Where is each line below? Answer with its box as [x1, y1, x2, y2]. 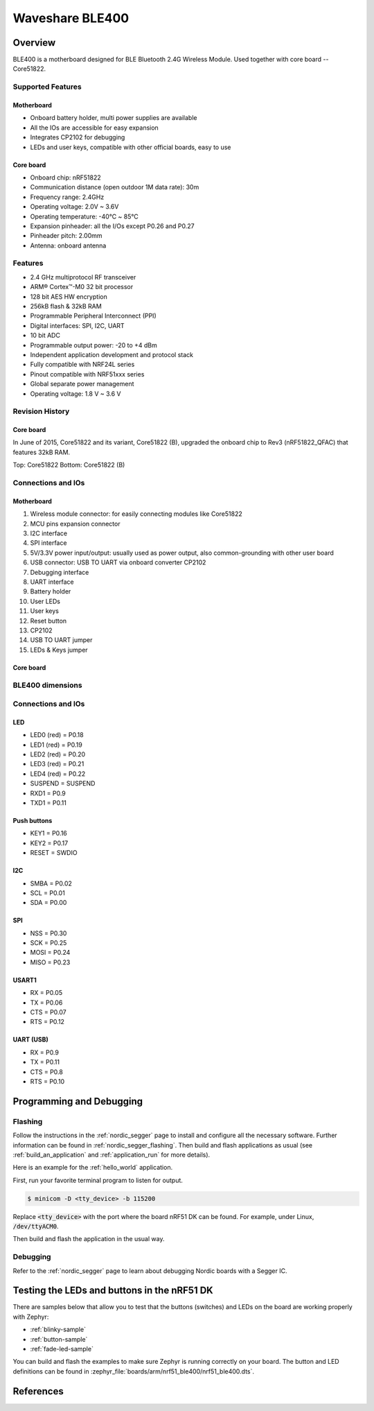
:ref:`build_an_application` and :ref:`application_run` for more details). [12, 1150, 211, 1159]
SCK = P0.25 [30, 939, 67, 947]
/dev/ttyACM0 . [12, 1222, 59, 1231]
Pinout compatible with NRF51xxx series [30, 370, 145, 378]
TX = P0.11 [30, 1058, 60, 1066]
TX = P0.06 [30, 998, 63, 1007]
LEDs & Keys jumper [30, 646, 88, 654]
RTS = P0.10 [30, 1077, 65, 1085]
